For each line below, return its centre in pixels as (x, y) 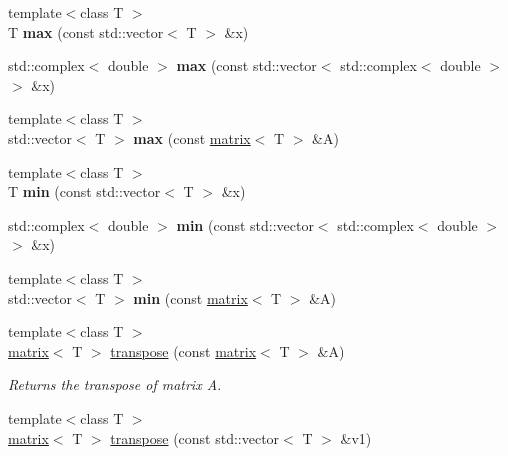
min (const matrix (190, 297)
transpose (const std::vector (195, 437)
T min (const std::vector (84, 191)
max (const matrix (192, 137)
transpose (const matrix (183, 350)
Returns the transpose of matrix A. (115, 384)
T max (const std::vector (86, 31)
